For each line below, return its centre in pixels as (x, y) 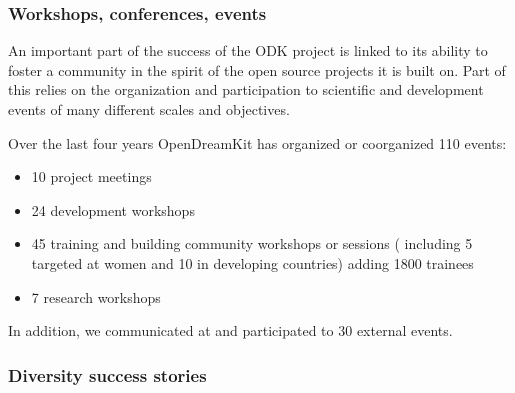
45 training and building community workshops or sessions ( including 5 (252, 243)
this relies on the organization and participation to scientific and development (246, 89)
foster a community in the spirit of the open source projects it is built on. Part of (257, 69)
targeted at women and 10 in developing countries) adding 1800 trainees (252, 262)
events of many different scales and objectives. (149, 109)
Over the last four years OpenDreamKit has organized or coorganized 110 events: (257, 142)
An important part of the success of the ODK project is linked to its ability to (248, 50)
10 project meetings (91, 176)
